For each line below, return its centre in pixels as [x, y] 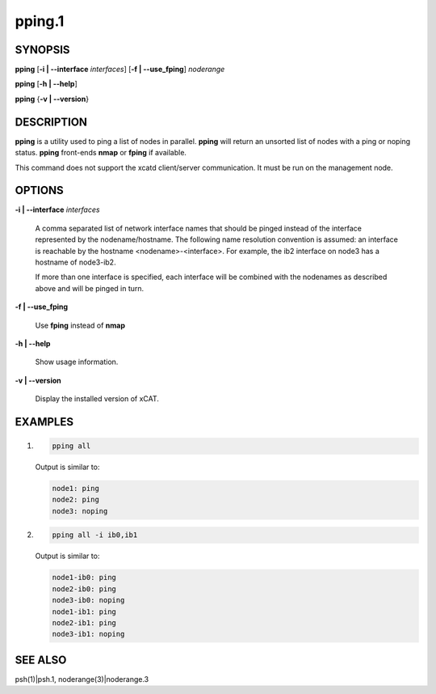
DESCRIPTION [51, 122]
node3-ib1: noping [88, 634]
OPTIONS [39, 190]
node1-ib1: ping [84, 611]
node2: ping [76, 500]
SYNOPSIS [42, 50]
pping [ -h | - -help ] [46, 84]
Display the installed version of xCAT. [97, 399]
